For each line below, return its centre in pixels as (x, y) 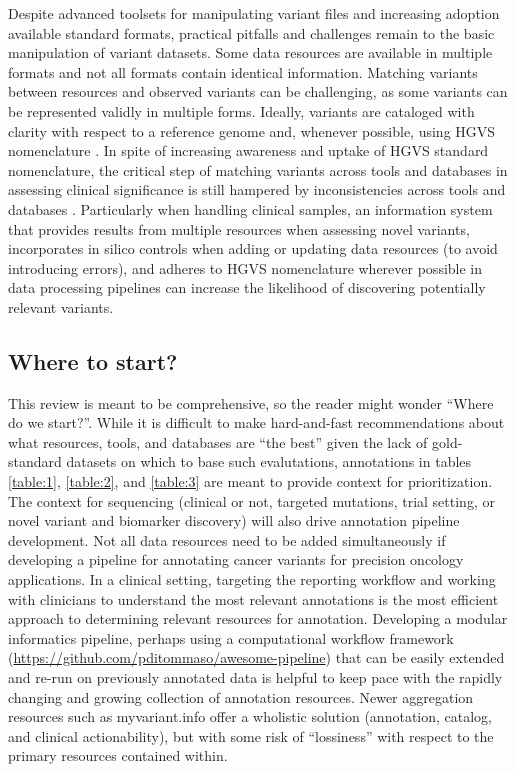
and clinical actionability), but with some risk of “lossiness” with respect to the (251, 735)
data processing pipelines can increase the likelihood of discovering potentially (247, 287)
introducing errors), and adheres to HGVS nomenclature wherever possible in (245, 267)
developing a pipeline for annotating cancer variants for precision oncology (236, 559)
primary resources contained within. (118, 755)
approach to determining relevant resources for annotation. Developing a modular (258, 618)
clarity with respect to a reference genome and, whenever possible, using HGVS (252, 130)
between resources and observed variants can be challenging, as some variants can (258, 91)
